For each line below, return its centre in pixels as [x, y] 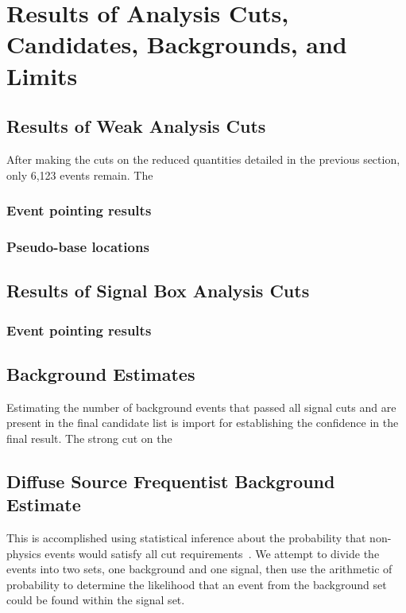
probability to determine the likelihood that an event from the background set [197, 584]
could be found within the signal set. [96, 600]
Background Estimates [101, 373]
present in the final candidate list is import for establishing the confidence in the [203, 423]
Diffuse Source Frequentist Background [171, 481]
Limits [42, 75]
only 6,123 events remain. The [80, 175]
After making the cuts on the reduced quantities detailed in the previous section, [203, 159]
